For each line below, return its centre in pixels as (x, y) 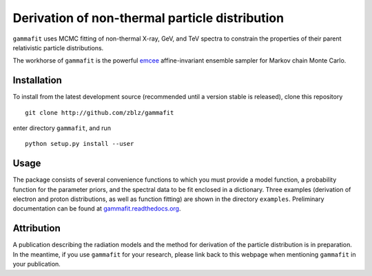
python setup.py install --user (80, 144)
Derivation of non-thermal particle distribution (148, 18)
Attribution (37, 228)
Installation (37, 80)
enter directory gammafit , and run (62, 128)
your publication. (37, 264)
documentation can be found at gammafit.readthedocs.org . (97, 209)
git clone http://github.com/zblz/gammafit (100, 113)
